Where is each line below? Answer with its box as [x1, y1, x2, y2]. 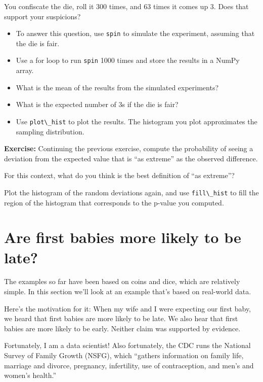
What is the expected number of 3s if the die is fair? [16, 99, 179, 110]
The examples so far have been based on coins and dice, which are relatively [4, 276, 240, 287]
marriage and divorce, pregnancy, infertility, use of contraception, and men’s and [4, 360, 254, 370]
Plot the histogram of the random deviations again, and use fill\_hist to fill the [4, 187, 259, 197]
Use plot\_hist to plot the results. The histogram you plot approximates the [16, 116, 257, 126]
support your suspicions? [4, 11, 81, 21]
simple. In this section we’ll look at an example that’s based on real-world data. [4, 286, 251, 297]
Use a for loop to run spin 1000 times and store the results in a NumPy [16, 55, 240, 65]
